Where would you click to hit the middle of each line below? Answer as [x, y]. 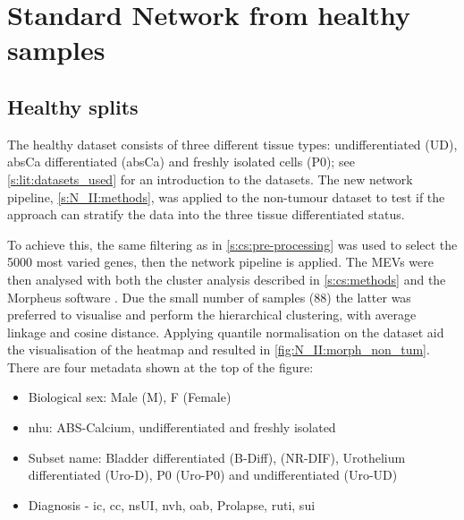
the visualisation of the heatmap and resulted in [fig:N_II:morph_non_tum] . [219, 350]
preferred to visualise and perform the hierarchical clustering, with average [212, 315]
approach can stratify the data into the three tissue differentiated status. [206, 214]
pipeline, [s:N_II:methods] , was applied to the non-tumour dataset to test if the [226, 196]
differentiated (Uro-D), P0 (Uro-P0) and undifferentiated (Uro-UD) [213, 475]
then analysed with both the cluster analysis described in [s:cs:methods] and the [227, 279]
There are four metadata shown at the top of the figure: [160, 367]
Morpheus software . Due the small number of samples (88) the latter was [209, 297]
